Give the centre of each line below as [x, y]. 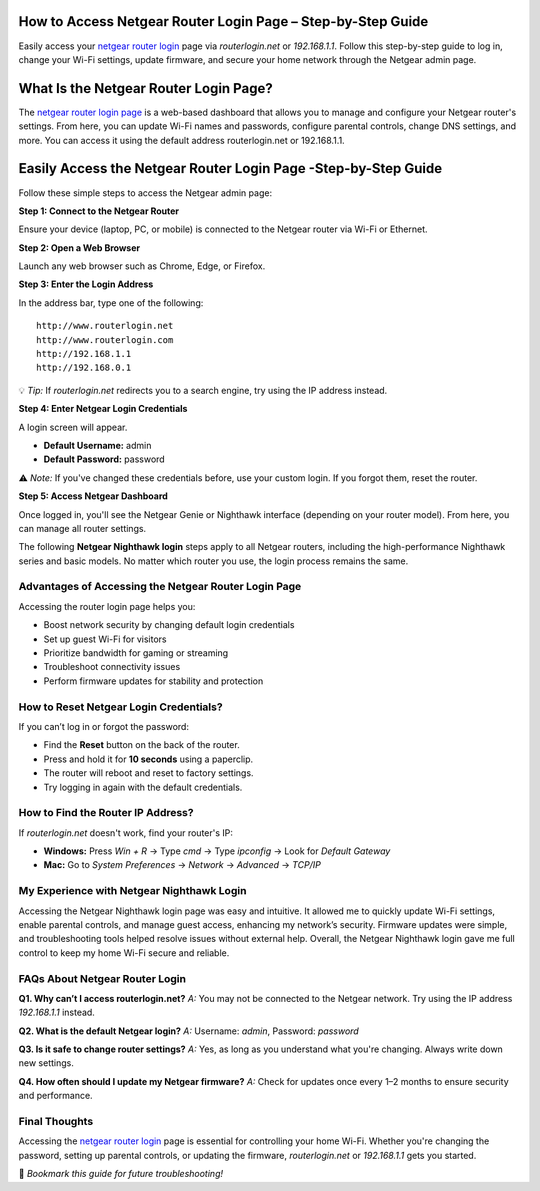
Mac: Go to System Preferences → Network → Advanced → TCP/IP [182, 865]
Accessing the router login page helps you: [107, 606]
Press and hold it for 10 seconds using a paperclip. [148, 759]
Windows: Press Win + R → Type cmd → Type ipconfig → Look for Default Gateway [217, 851]
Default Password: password [104, 459]
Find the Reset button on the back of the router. [141, 745]
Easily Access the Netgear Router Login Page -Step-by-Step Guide [230, 168]
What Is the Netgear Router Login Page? [146, 88]
